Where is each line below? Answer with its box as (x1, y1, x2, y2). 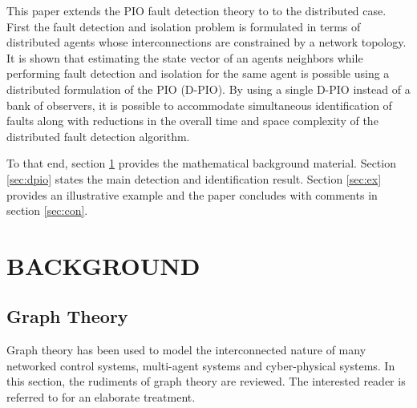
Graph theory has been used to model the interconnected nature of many (6, 341, 366, 358)
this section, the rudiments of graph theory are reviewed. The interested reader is (6, 373, 406, 390)
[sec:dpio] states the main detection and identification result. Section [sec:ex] (6, 170, 382, 187)
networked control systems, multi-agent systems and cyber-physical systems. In (6, 357, 395, 374)
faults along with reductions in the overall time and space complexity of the (6, 112, 379, 129)
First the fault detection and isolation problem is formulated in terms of (6, 18, 361, 34)
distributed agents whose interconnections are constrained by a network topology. (6, 34, 407, 50)
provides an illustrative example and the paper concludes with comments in (6, 186, 378, 203)
